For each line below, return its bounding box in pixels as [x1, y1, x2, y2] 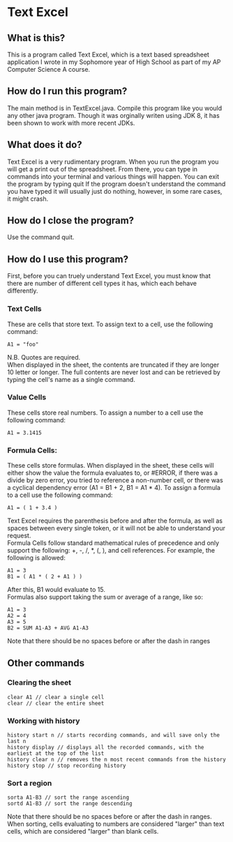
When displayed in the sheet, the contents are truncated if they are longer [7, 360, 220, 369]
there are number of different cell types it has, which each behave [7, 280, 197, 288]
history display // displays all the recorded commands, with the [7, 744, 204, 751]
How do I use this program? [7, 253, 129, 265]
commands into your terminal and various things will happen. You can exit [7, 172, 220, 181]
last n [7, 738, 27, 745]
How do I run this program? [7, 85, 128, 98]
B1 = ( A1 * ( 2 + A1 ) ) [7, 573, 82, 581]
